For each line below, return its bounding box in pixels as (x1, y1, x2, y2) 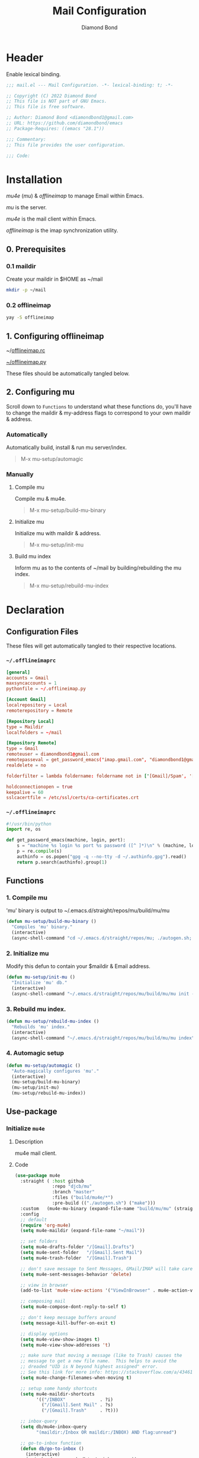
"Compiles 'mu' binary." (11, 924, 73, 930)
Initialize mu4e (6, 1124, 46, 1133)
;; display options (20, 1331, 68, 1337)
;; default (20, 1217, 47, 1223)
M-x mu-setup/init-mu (29, 541, 84, 548)
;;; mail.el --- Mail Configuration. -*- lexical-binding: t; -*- (6, 82, 174, 88)
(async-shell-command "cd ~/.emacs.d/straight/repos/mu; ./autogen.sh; (11, 935, 192, 941)
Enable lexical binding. (6, 70, 61, 78)
